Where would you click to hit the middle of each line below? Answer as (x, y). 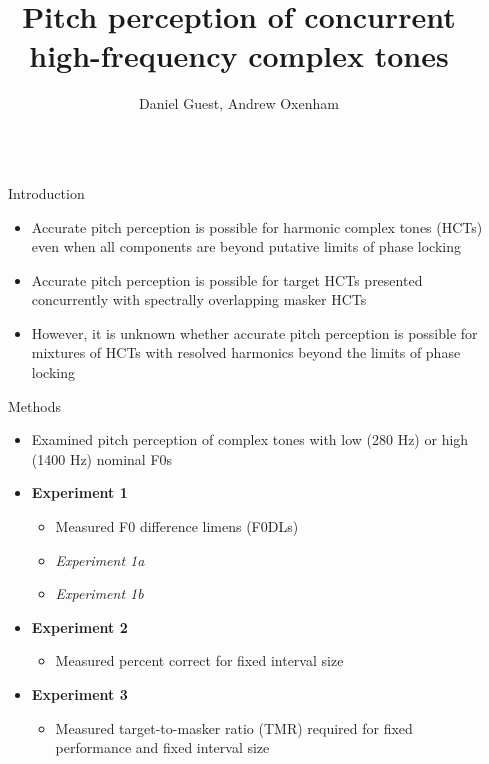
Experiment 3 (79, 694)
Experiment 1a (100, 559)
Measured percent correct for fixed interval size (199, 660)
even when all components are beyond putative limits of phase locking (246, 246)
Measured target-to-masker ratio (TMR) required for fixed (234, 727)
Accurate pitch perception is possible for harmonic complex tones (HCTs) (257, 226)
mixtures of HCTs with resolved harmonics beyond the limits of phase (246, 352)
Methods (34, 405)
